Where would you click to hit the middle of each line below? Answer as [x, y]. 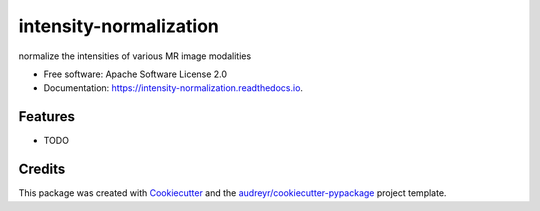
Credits [42, 169]
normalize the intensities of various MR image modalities [135, 56]
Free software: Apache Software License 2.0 [135, 74]
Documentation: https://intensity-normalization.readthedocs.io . [173, 88]
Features [46, 116]
